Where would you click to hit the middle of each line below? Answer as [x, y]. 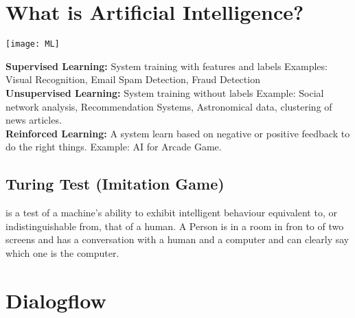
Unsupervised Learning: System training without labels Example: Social [165, 92]
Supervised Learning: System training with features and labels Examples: [167, 66]
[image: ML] [33, 44]
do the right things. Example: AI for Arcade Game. [114, 147]
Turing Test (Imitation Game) [115, 184]
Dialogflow [56, 300]
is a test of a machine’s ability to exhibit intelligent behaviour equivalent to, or [171, 213]
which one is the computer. [62, 252]
